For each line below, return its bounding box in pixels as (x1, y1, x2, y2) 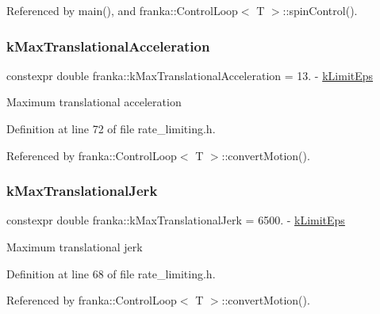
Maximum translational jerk (6, 239, 143, 255)
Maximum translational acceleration (6, 94, 182, 110)
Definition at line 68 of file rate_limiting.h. (6, 265, 216, 281)
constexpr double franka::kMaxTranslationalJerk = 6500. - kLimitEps (6, 212, 345, 228)
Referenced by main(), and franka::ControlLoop (6, 2, 238, 18)
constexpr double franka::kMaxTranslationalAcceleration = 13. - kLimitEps (6, 67, 374, 83)
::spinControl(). (282, 2, 358, 18)
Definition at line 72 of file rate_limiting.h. (6, 121, 216, 136)
